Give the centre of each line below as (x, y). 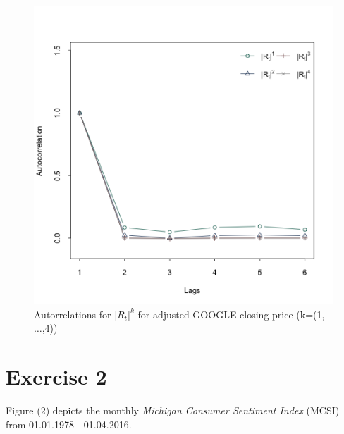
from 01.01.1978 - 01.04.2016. (69, 424)
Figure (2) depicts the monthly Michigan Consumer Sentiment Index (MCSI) (173, 410)
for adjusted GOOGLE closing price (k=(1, (231, 314)
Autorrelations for (73, 314)
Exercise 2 (56, 376)
